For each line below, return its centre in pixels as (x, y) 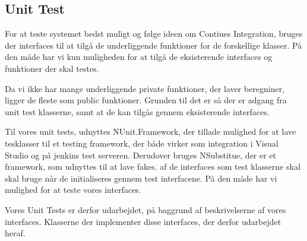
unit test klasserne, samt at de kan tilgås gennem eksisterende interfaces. (137, 111)
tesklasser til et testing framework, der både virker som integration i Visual (142, 143)
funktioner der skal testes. (52, 68)
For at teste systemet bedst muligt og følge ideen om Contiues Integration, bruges (154, 34)
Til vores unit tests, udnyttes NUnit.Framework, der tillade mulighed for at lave (151, 131)
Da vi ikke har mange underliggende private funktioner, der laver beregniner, (145, 88)
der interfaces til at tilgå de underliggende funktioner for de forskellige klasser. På (153, 45)
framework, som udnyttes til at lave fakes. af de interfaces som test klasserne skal (153, 167)
